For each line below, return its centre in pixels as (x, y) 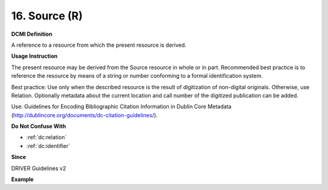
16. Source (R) (47, 16)
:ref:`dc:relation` (46, 137)
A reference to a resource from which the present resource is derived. (99, 45)
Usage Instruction (34, 56)
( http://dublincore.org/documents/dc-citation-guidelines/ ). (84, 115)
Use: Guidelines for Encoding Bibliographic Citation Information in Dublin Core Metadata (121, 107)
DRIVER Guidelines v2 (39, 168)
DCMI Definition (32, 34)
